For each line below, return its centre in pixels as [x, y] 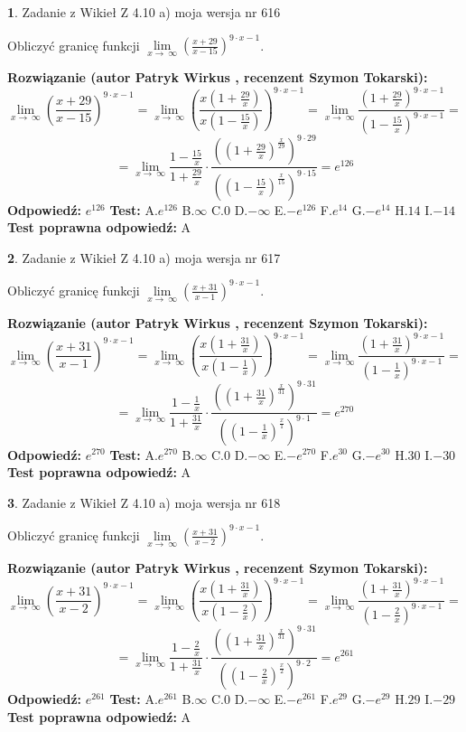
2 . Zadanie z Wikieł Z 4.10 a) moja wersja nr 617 [144, 257]
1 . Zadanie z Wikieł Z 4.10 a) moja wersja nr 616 [144, 12]
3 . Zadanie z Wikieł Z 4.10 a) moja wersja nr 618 [144, 502]
